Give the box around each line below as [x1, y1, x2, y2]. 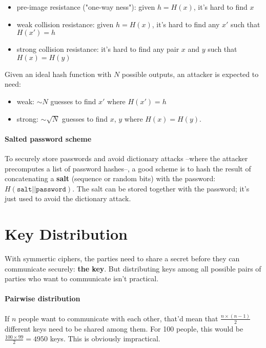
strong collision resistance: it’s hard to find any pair [16, 44, 179, 54]
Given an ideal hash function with [5, 68, 112, 79]
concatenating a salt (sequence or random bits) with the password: [5, 173, 216, 184]
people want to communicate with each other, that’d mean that [18, 313, 218, 323]
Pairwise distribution [5, 293, 80, 304]
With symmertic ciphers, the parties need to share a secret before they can [5, 253, 240, 264]
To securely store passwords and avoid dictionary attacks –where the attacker [5, 152, 248, 163]
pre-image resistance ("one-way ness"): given [16, 2, 155, 12]
